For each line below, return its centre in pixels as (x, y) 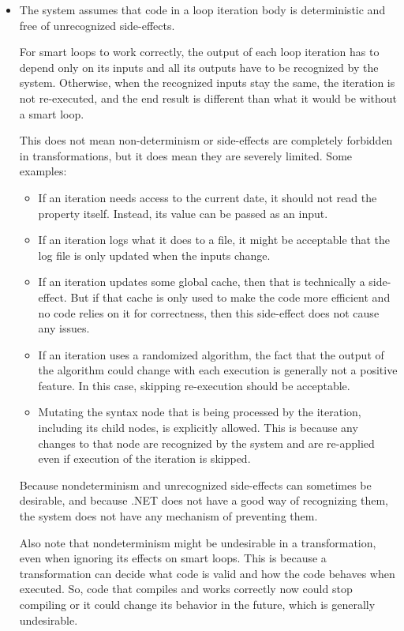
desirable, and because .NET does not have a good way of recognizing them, (204, 500)
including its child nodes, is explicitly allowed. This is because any (198, 428)
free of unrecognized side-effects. (97, 25)
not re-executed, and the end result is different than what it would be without (208, 98)
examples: (43, 171)
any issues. (64, 328)
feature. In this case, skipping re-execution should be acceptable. (194, 385)
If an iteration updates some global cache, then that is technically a (202, 282)
